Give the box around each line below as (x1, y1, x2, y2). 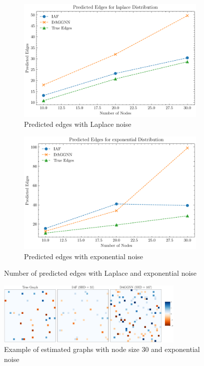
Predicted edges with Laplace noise (24, 118, 131, 129)
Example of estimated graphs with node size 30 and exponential (4, 344, 200, 354)
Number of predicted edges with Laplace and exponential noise (4, 268, 197, 278)
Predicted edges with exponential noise (24, 251, 143, 261)
